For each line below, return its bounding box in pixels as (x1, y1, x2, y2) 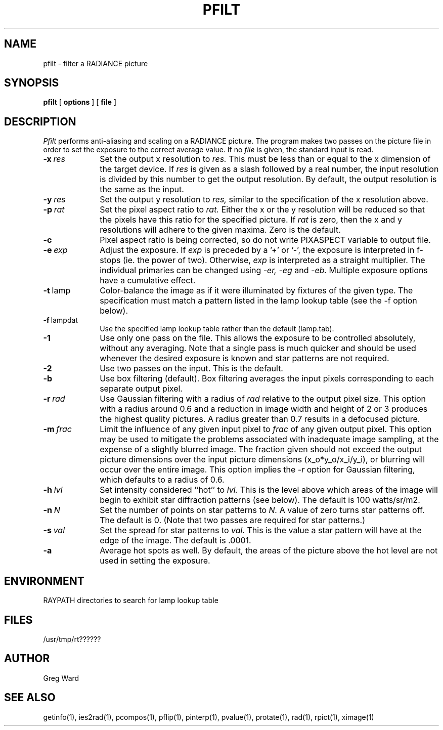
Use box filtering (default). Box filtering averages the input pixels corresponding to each (100, 373, 434, 384)
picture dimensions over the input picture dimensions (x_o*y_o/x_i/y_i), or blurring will (100, 454, 425, 465)
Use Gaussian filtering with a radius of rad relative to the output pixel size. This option (100, 394, 426, 404)
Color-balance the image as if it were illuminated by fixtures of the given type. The (100, 285, 413, 296)
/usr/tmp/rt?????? (43, 634, 101, 643)
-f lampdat (43, 316, 78, 325)
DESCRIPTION (4, 115, 76, 128)
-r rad (43, 394, 65, 404)
